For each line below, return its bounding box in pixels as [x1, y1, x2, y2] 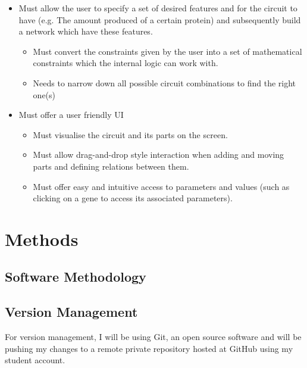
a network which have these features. [18, 25, 153, 38]
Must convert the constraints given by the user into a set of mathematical [33, 45, 302, 57]
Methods [5, 226, 79, 251]
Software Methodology [5, 267, 146, 286]
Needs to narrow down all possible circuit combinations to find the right [33, 76, 296, 89]
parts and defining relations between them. [33, 160, 189, 172]
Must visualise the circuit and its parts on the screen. [33, 128, 228, 141]
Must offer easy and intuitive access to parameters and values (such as [33, 180, 290, 192]
